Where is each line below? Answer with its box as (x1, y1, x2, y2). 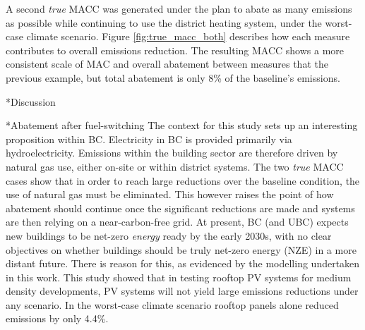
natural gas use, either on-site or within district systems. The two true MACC (6, 159, 344, 173)
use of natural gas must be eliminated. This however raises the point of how (6, 187, 334, 202)
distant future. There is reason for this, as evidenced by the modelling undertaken (6, 256, 360, 271)
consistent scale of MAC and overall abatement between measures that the (6, 56, 328, 71)
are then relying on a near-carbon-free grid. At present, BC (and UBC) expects (6, 214, 349, 229)
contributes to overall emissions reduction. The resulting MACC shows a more (6, 42, 345, 57)
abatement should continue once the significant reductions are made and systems (6, 200, 355, 215)
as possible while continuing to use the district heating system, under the (6, 15, 322, 30)
